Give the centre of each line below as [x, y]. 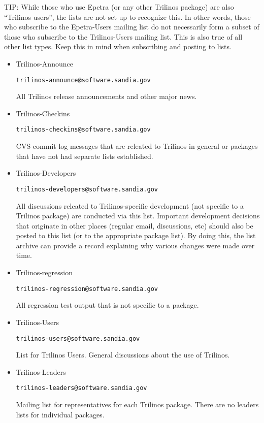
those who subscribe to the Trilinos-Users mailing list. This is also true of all [123, 36]
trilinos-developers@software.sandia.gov [87, 189]
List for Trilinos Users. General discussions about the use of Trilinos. [123, 355]
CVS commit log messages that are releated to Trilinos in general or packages [137, 146]
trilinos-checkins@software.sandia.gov [83, 130]
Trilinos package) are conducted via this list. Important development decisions [138, 216]
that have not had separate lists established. [85, 156]
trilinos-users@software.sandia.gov [78, 338]
